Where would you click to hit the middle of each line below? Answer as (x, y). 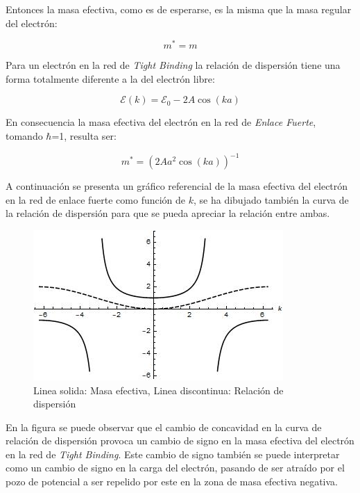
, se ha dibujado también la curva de (271, 199)
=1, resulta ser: (84, 136)
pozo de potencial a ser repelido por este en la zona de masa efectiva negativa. (172, 482)
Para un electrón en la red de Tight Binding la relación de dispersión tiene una (173, 65)
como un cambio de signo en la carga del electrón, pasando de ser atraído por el (175, 468)
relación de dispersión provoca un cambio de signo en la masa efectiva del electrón (180, 441)
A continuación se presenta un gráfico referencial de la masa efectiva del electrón (177, 186)
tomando (24, 136)
